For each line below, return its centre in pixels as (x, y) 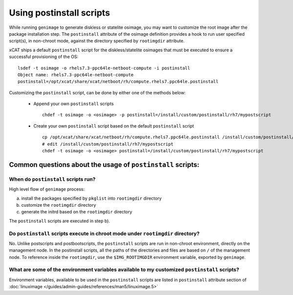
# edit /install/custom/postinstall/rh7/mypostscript (108, 144)
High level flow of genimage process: (47, 189)
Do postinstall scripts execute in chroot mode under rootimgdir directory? (104, 233)
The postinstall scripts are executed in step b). (59, 221)
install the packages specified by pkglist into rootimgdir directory (92, 198)
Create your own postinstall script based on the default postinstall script (114, 126)
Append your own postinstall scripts (74, 104)
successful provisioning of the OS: (44, 57)
